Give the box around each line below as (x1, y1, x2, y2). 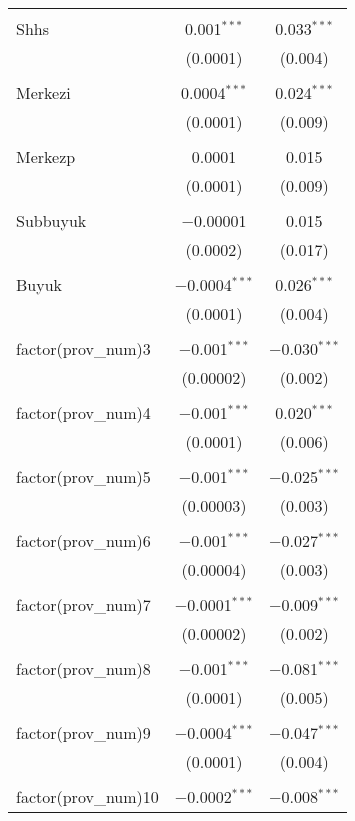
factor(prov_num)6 (16, 529, 151, 552)
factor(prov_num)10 (16, 785, 159, 808)
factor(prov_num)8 (16, 657, 151, 680)
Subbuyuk (16, 209, 87, 232)
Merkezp (16, 145, 76, 168)
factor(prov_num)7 (16, 593, 151, 616)
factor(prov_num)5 (16, 465, 151, 488)
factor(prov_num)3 (16, 337, 151, 360)
